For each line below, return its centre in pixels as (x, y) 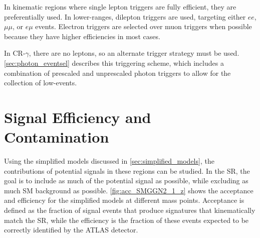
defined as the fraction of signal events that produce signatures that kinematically (130, 210)
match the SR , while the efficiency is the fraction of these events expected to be (126, 220)
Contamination (57, 137)
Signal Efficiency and (78, 117)
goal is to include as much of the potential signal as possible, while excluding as (126, 181)
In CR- (15, 53)
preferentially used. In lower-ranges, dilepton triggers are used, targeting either (125, 16)
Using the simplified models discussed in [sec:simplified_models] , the (109, 161)
